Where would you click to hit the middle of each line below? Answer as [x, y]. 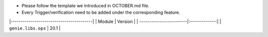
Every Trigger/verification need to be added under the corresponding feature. [101, 13]
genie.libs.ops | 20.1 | [35, 28]
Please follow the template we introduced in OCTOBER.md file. [86, 6]
